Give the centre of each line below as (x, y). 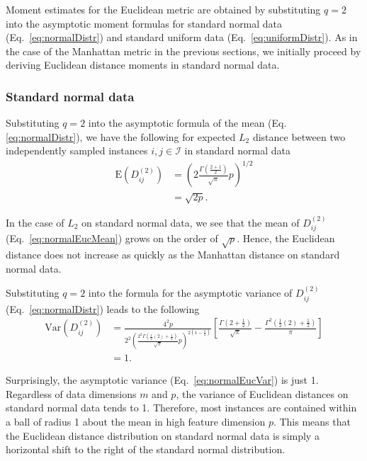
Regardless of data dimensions (71, 393)
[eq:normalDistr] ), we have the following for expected (121, 136)
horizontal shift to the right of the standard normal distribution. (146, 449)
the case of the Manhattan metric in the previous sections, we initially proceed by (183, 51)
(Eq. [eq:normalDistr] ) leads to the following (103, 308)
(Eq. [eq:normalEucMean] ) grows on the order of (112, 238)
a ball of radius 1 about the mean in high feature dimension (136, 422)
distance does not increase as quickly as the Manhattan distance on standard (173, 255)
